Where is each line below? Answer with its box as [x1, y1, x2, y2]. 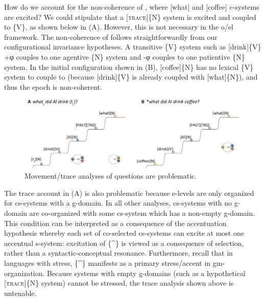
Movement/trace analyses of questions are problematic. [25, 170, 197, 181]
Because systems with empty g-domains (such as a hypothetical [47, 267, 246, 278]
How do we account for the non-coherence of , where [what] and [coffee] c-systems [4, 2, 259, 12]
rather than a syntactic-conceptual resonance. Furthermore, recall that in [4, 247, 233, 258]
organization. [4, 267, 45, 278]
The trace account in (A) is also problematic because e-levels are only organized [4, 187, 254, 198]
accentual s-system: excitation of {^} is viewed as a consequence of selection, [4, 237, 244, 248]
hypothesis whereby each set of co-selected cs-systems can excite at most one [4, 228, 244, 238]
